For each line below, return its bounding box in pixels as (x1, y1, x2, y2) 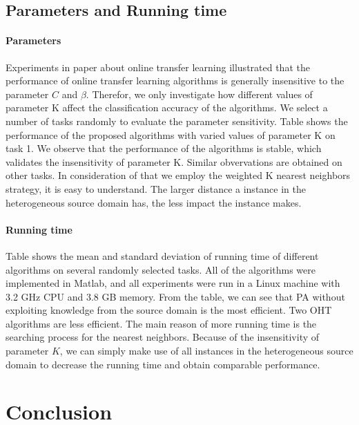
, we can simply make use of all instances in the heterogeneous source (59, 343, 353, 358)
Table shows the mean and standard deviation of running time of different (6, 248, 319, 263)
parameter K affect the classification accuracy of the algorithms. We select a (6, 100, 328, 115)
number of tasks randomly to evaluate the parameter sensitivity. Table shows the (6, 113, 348, 128)
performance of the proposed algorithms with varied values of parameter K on (6, 127, 336, 142)
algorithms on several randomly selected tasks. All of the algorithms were (6, 262, 316, 276)
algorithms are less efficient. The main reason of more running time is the (6, 316, 317, 330)
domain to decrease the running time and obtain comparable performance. (6, 357, 320, 371)
